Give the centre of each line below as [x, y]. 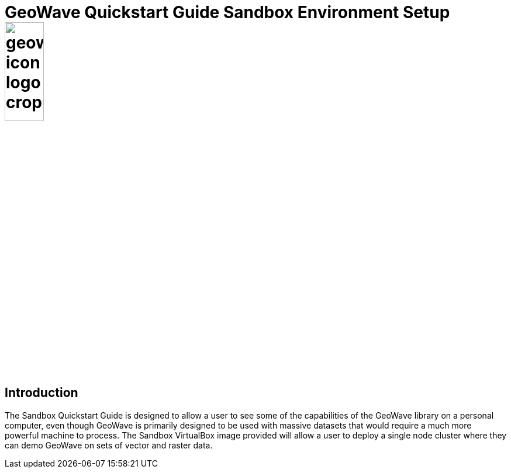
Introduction [42, 393]
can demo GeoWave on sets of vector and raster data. [109, 445]
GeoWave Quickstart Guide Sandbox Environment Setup [227, 12]
